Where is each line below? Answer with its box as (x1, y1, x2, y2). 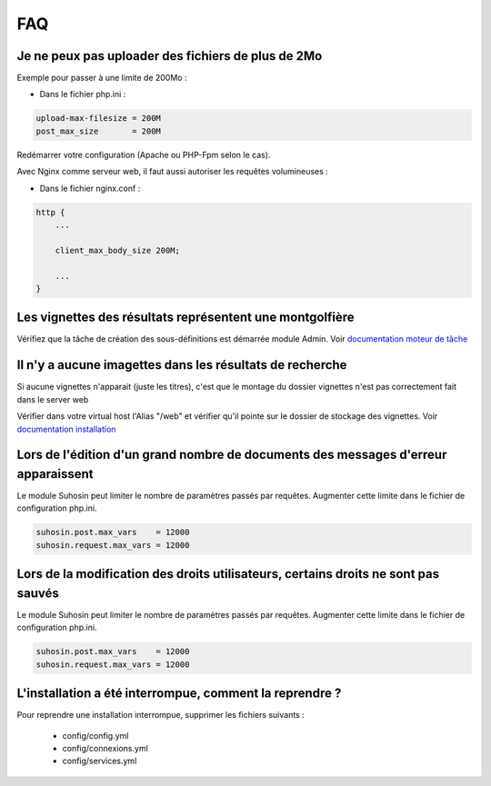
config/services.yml (62, 755, 137, 767)
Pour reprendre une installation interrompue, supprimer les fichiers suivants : (16, 710, 305, 721)
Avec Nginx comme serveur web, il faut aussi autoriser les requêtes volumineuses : (16, 166, 329, 177)
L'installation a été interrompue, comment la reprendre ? (16, 686, 342, 701)
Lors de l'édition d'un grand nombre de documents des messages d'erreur (16, 447, 447, 463)
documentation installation (16, 423, 116, 434)
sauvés (16, 585, 59, 601)
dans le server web (16, 393, 89, 404)
